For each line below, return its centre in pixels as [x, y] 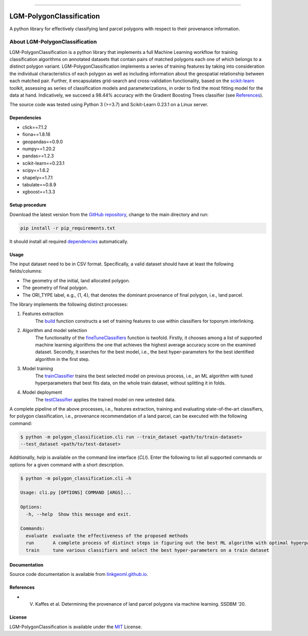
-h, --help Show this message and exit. [79, 514]
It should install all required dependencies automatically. [69, 241]
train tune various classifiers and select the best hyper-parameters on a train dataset [148, 550]
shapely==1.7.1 [37, 178]
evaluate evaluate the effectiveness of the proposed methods [107, 536]
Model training [38, 369]
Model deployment [42, 392]
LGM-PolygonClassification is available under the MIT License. [76, 627]
